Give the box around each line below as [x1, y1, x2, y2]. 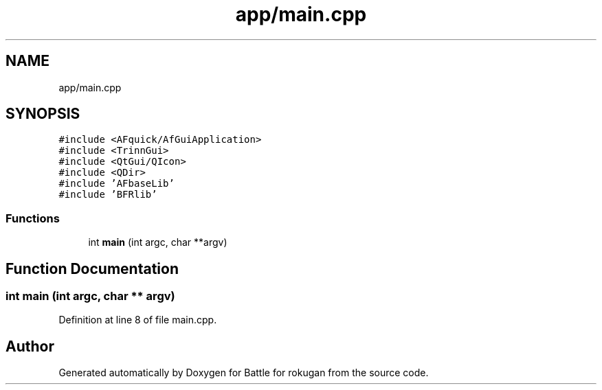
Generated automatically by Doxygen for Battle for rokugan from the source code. [58, 367, 429, 379]
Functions [5, 211, 60, 225]
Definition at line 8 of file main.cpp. [58, 314, 217, 326]
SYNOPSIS [5, 105, 80, 123]
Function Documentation [5, 260, 179, 277]
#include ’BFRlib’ [58, 189, 157, 200]
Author [5, 337, 54, 355]
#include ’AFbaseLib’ [58, 178, 175, 190]
